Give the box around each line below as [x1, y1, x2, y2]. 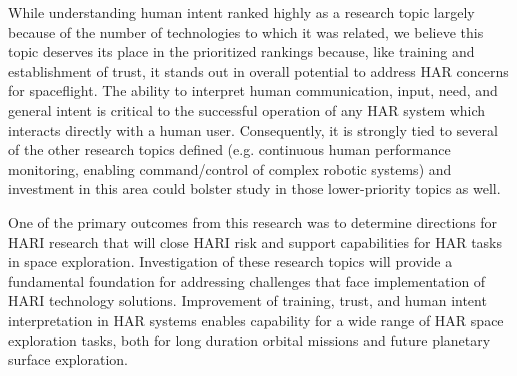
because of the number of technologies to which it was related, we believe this [8, 21, 484, 42]
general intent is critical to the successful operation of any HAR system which [8, 99, 486, 120]
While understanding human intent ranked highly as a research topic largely [8, 2, 475, 22]
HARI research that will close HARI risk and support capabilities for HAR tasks [8, 231, 503, 252]
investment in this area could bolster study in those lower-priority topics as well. [8, 178, 501, 199]
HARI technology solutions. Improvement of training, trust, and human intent [8, 290, 487, 311]
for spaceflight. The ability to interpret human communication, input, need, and [8, 80, 498, 101]
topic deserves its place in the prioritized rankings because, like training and [8, 41, 475, 62]
